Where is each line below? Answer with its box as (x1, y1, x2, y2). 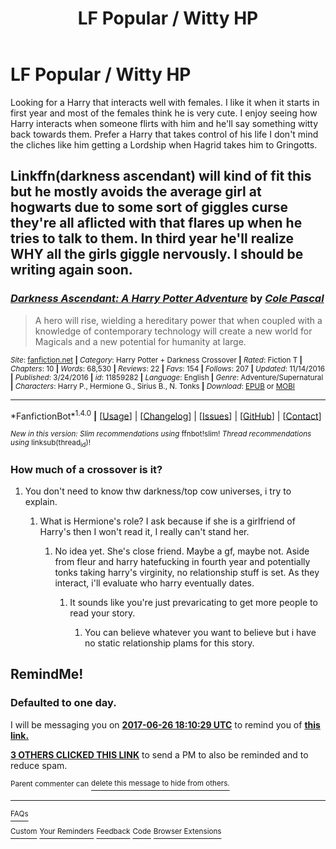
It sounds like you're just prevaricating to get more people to (69, 596, 318, 608)
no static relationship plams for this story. (84, 637, 255, 649)
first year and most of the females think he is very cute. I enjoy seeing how (10, 107, 318, 119)
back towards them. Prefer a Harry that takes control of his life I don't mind (10, 128, 319, 140)
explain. (24, 495, 58, 507)
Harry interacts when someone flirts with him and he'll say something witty (10, 117, 319, 129)
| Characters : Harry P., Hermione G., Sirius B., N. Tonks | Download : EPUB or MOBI (10, 381, 295, 391)
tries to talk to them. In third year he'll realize (10, 230, 295, 247)
